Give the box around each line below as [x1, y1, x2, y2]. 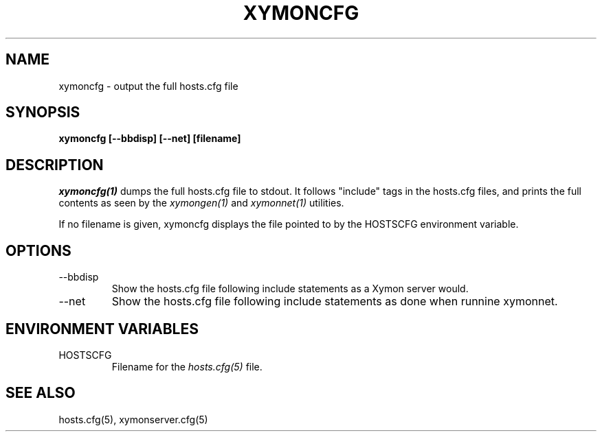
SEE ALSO [5, 384, 76, 402]
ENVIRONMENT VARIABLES [5, 320, 199, 338]
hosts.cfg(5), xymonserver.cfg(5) [58, 413, 208, 425]
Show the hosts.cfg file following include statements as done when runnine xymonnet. [111, 294, 558, 309]
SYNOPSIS [5, 104, 80, 121]
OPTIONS [5, 241, 71, 259]
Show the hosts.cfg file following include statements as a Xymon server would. [111, 283, 469, 295]
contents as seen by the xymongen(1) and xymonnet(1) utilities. [58, 197, 344, 209]
